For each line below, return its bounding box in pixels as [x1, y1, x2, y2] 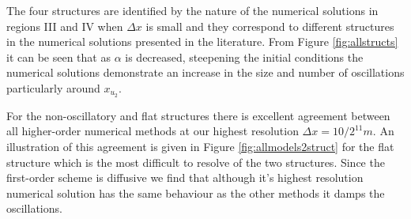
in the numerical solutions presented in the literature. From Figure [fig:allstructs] [6, 33, 398, 50]
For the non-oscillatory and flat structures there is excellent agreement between [6, 107, 390, 123]
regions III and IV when [6, 17, 123, 34]
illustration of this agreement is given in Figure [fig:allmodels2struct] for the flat [6, 138, 394, 155]
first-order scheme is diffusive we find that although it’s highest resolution [6, 169, 364, 186]
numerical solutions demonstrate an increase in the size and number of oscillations [6, 64, 405, 81]
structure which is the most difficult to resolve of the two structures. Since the [6, 153, 385, 170]
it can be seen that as [6, 48, 111, 65]
